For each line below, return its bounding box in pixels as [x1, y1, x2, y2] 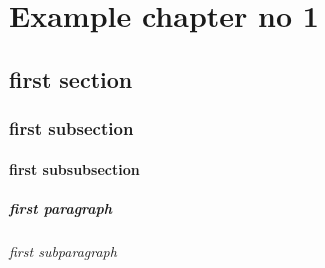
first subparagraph [9, 240, 117, 261]
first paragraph [9, 197, 113, 218]
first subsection [9, 116, 134, 141]
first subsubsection [9, 158, 140, 179]
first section [9, 63, 133, 94]
